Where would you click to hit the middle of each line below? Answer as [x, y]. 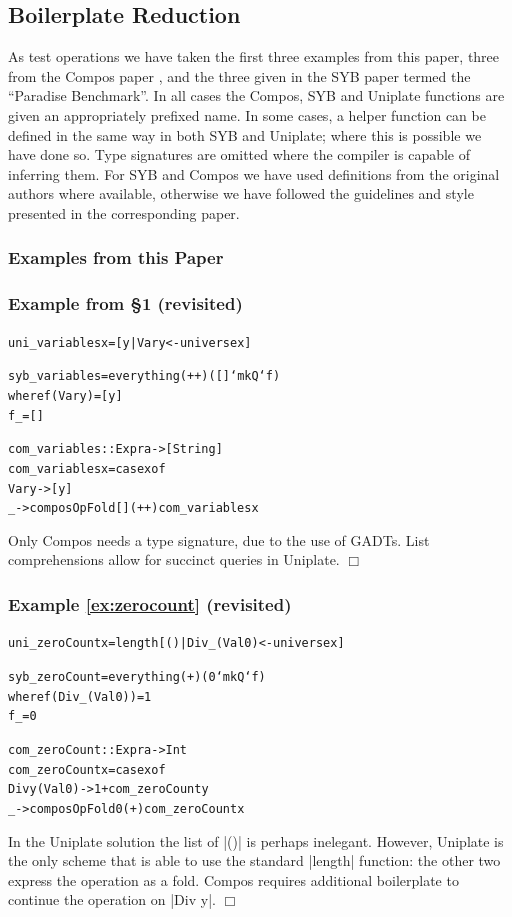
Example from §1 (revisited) [125, 303]
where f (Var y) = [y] [65, 395]
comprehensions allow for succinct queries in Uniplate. [174, 559]
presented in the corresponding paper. [124, 212]
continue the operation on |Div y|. [112, 899]
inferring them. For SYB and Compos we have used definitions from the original [254, 173]
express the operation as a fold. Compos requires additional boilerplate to [233, 879]
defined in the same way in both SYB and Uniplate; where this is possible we [245, 134]
